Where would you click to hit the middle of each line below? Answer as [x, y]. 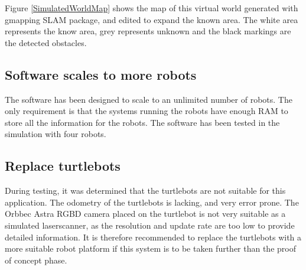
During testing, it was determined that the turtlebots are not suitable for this [145, 191]
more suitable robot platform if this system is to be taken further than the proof [150, 248]
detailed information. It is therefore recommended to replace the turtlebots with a [153, 237]
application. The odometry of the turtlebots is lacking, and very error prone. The [152, 202]
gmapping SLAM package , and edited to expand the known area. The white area [152, 19]
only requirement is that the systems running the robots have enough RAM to [147, 111]
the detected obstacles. [46, 42]
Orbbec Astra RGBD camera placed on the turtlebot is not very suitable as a [145, 214]
